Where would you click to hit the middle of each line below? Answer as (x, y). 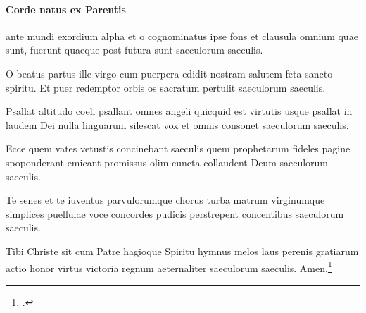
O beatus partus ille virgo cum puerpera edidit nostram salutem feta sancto (169, 73)
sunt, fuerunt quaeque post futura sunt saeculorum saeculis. (134, 50)
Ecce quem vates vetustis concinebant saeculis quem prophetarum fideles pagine (178, 148)
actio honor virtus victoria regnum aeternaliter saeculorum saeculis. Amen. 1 (169, 266)
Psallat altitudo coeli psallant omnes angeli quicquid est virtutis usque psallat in (179, 111)
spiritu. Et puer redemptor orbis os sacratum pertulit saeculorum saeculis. (166, 87)
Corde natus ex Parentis (66, 9)
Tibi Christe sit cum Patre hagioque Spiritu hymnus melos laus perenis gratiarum (182, 251)
